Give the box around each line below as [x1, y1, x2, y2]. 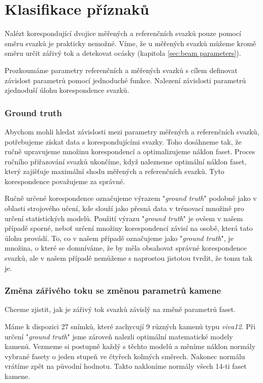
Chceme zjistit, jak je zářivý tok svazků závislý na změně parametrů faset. [5, 304, 236, 315]
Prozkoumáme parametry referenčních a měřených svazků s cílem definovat [5, 64, 238, 75]
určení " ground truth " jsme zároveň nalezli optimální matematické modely [5, 331, 233, 341]
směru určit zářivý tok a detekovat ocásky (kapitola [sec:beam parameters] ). [5, 48, 241, 58]
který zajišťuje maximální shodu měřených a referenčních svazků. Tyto [5, 166, 224, 177]
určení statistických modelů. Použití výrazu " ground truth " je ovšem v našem [5, 213, 243, 223]
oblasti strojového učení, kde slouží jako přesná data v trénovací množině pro [5, 203, 244, 214]
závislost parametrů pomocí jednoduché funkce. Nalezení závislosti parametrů [5, 75, 246, 85]
